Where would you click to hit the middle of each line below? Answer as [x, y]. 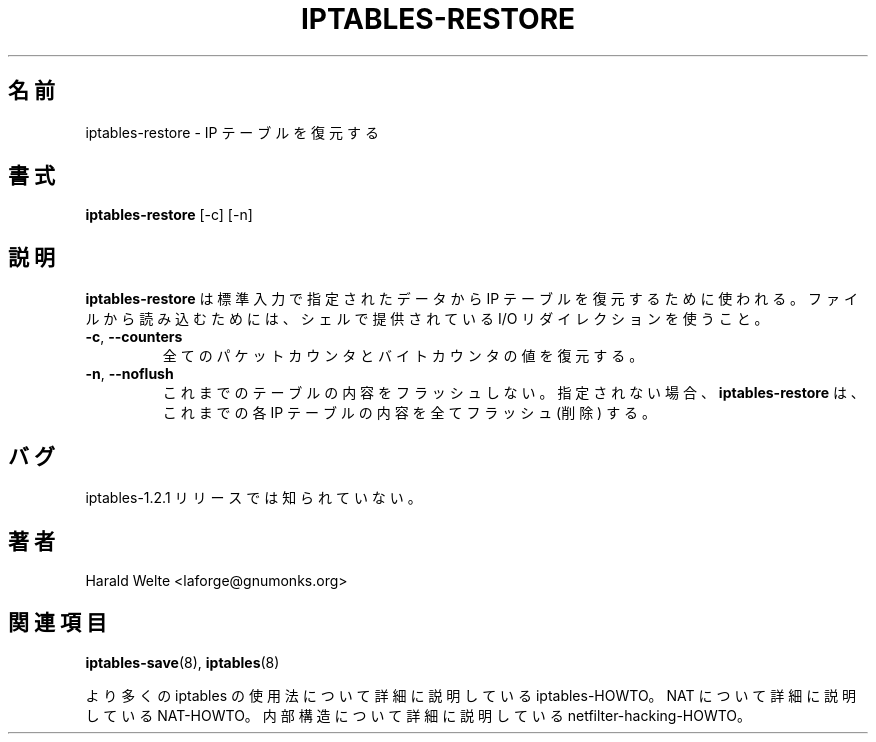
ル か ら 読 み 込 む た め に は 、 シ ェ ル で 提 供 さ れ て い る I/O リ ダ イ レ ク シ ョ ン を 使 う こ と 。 [427, 319]
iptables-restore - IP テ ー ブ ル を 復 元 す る [232, 132]
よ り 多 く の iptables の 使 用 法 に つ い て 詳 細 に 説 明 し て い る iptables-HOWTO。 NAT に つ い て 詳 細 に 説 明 [471, 695]
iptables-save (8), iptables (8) [182, 662]
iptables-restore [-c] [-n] [169, 215]
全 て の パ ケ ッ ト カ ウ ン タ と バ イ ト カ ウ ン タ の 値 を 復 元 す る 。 [403, 356]
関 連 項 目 [57, 623]
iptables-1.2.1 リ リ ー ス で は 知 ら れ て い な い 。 [253, 498]
